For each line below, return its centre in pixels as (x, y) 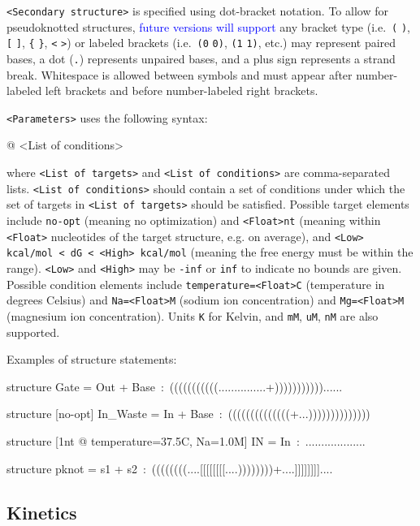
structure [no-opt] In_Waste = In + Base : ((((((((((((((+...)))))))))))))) (188, 414)
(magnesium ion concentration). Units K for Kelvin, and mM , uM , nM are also (193, 315)
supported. (33, 332)
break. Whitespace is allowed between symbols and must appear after (180, 74)
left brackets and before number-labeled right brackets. (182, 91)
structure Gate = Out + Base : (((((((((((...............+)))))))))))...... (175, 386)
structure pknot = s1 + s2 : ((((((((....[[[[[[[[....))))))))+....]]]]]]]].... (170, 468)
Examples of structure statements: (92, 359)
